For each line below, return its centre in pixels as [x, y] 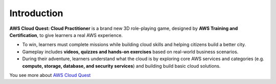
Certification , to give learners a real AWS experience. [66, 35]
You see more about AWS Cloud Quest [50, 75]
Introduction [36, 13]
